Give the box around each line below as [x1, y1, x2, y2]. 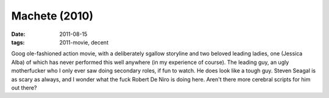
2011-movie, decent [59, 38, 109, 46]
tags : [11, 38, 25, 46]
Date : [11, 30, 26, 38]
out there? [11, 84, 37, 91]
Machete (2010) [11, 9, 94, 23]
